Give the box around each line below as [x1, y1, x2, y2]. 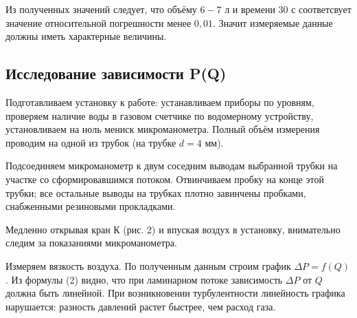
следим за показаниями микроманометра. [5, 235, 177, 250]
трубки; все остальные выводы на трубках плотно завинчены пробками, [5, 185, 306, 200]
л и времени [224, 2, 275, 16]
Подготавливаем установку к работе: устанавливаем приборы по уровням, [5, 94, 314, 109]
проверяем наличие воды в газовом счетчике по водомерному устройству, [5, 108, 314, 123]
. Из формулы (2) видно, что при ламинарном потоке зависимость [5, 272, 283, 286]
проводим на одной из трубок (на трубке [5, 135, 176, 149]
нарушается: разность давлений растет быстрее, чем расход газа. [5, 299, 276, 313]
